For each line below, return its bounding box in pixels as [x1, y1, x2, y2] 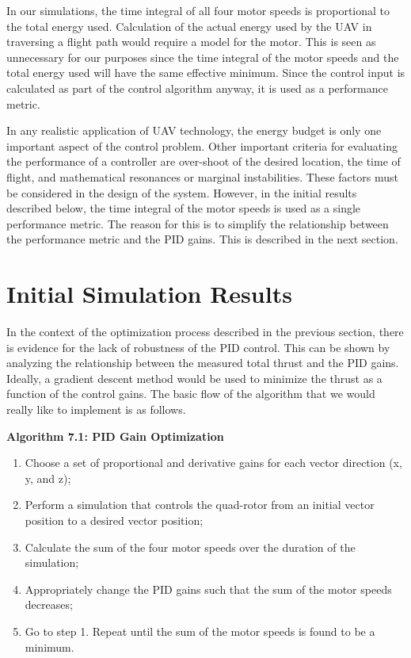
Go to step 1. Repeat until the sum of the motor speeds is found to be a [25, 622, 375, 639]
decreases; [25, 596, 73, 613]
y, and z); [25, 469, 71, 486]
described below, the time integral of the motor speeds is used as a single [6, 200, 361, 216]
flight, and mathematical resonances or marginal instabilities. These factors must [6, 168, 398, 185]
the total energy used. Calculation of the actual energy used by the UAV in [6, 17, 372, 34]
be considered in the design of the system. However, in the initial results [6, 184, 357, 201]
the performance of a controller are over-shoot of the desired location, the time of [6, 153, 401, 170]
